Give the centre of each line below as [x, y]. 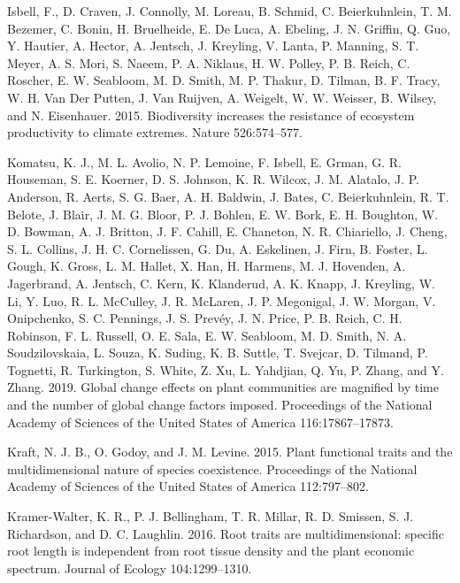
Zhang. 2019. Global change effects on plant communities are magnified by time [223, 387]
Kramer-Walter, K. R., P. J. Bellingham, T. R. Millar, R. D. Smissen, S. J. [211, 516]
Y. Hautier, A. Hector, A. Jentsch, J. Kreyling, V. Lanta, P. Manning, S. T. [213, 46]
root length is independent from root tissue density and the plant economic [211, 551]
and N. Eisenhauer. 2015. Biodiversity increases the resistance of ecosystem [211, 115]
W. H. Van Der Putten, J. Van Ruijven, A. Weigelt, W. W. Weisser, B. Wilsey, [222, 97]
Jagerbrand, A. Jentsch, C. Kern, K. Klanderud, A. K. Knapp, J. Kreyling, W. [221, 283]
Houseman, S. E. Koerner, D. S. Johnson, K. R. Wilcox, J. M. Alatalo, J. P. [213, 179]
